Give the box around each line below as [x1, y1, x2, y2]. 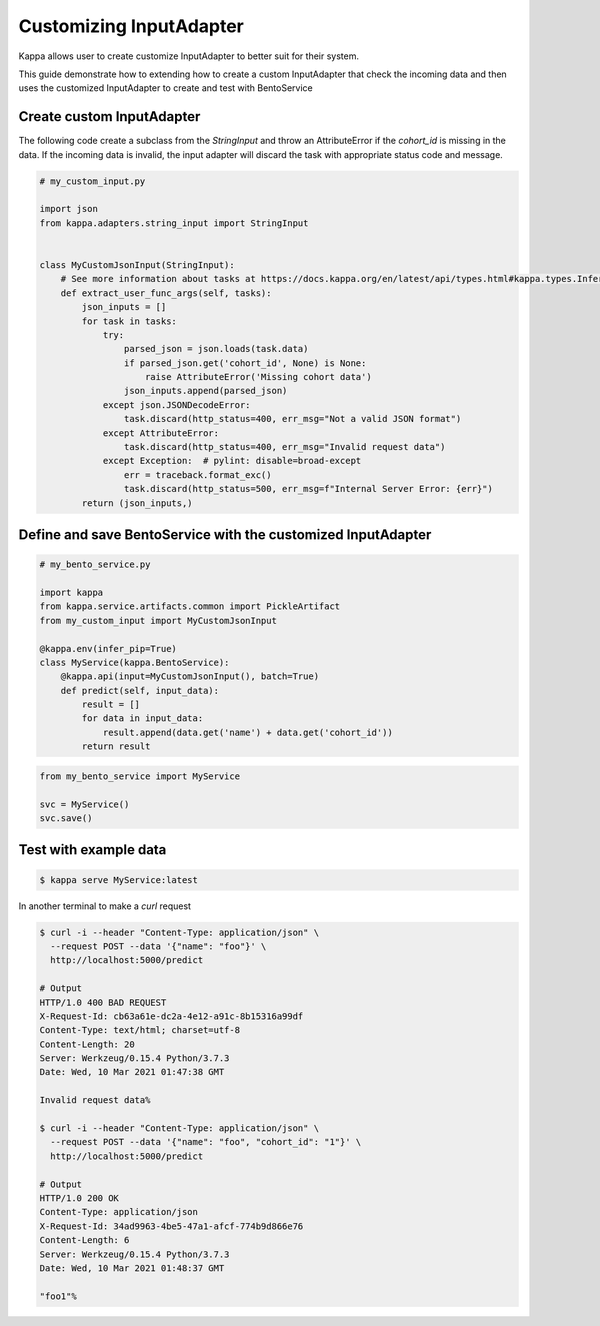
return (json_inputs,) [81, 497, 194, 509]
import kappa [39, 586, 104, 598]
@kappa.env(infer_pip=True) [39, 643, 177, 654]
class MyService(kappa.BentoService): [39, 656, 230, 668]
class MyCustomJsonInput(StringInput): [39, 259, 235, 270]
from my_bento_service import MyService [39, 770, 240, 782]
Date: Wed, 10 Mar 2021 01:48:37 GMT [39, 1262, 225, 1274]
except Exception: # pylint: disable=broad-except [102, 455, 362, 467]
